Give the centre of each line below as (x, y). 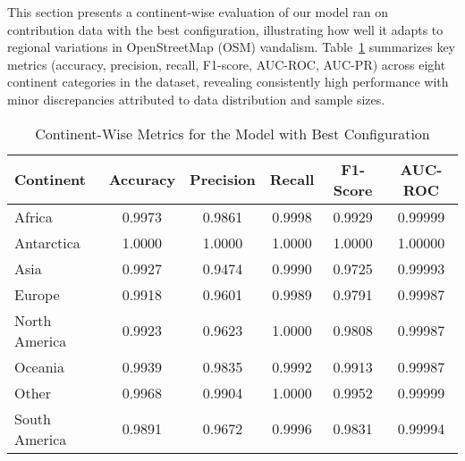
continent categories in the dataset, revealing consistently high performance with (228, 82)
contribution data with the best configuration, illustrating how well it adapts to (225, 29)
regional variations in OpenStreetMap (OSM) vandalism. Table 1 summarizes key (231, 47)
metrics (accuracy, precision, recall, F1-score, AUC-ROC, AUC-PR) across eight (227, 64)
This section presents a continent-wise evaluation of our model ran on (198, 12)
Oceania (40, 366)
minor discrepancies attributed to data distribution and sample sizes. (196, 99)
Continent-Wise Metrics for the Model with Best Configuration (232, 133)
